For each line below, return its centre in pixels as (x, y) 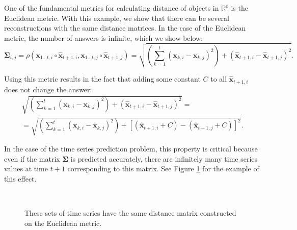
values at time (26, 169)
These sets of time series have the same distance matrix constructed (130, 213)
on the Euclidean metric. (63, 223)
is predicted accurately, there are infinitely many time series (164, 158)
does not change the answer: (48, 89)
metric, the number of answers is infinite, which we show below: (104, 37)
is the (239, 8)
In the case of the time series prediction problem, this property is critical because (131, 149)
